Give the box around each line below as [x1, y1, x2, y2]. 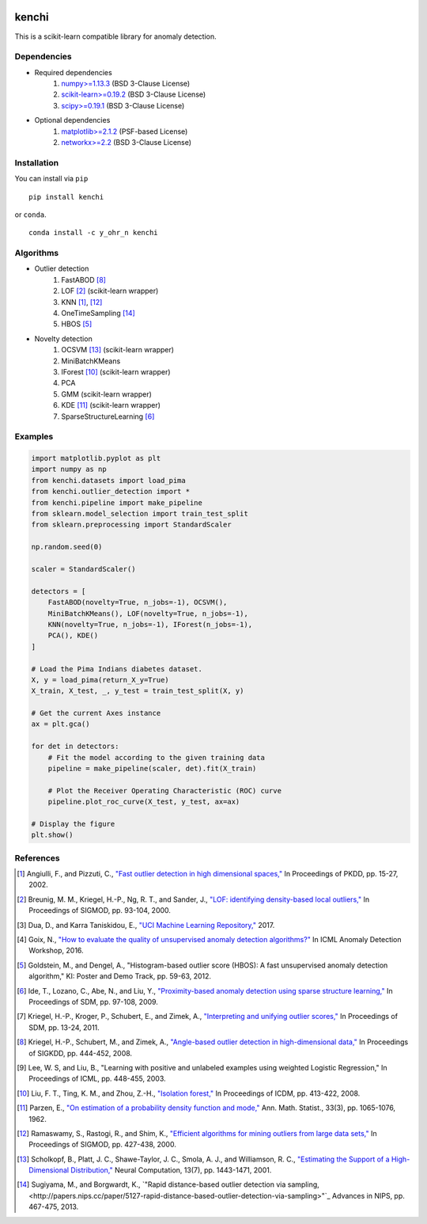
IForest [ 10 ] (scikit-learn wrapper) [61, 367, 171, 376]
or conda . [14, 210, 47, 219]
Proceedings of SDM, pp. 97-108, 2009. [28, 998, 158, 1006]
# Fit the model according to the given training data [47, 753, 265, 762]
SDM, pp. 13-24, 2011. [28, 1022, 100, 1032]
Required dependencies [34, 67, 112, 77]
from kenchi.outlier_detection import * [31, 487, 190, 496]
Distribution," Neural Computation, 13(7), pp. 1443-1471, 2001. [70, 1165, 272, 1175]
